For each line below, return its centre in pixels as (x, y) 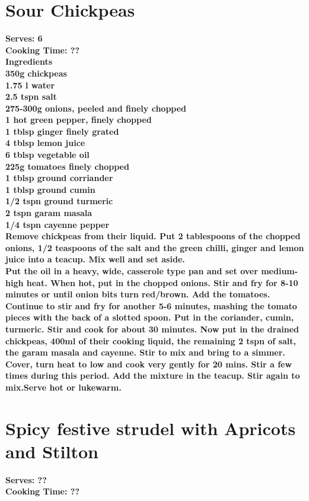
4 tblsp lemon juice (45, 143)
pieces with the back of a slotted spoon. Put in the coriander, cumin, (150, 317)
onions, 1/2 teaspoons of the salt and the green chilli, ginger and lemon (155, 247)
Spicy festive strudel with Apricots (151, 428)
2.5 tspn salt (31, 96)
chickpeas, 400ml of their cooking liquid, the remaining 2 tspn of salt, (151, 340)
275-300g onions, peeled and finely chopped (96, 108)
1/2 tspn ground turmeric (59, 201)
